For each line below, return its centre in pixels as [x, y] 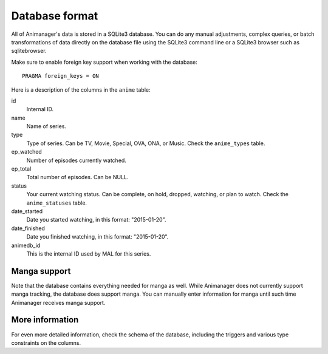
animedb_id [26, 245]
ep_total [21, 169]
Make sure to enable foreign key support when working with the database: [104, 62]
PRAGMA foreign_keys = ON [61, 76]
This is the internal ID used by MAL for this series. [89, 254]
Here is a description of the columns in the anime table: [81, 90]
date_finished [28, 228]
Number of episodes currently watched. [77, 160]
